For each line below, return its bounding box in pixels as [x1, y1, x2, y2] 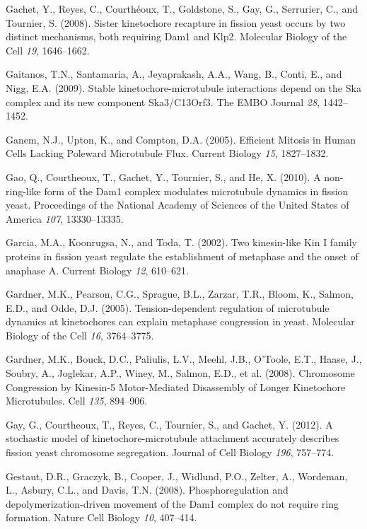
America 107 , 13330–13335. [6, 211, 124, 226]
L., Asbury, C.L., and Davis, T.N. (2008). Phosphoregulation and [6, 482, 289, 497]
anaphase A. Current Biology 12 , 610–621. [6, 262, 189, 277]
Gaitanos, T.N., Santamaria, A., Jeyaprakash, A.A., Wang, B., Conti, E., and [6, 66, 342, 81]
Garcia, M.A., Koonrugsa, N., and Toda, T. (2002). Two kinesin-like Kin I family [6, 235, 357, 250]
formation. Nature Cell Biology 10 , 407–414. [6, 510, 197, 525]
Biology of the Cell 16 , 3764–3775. [6, 327, 154, 342]
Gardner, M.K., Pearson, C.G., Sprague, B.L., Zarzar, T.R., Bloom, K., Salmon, [6, 286, 354, 301]
